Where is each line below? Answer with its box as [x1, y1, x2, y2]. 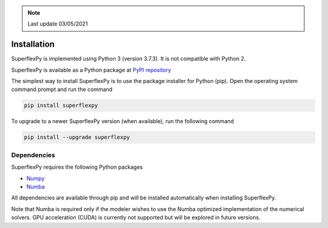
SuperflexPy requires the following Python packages [11, 164, 143, 171]
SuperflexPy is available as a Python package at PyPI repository [11, 66, 171, 73]
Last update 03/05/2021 [27, 20, 88, 27]
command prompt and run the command [11, 85, 112, 93]
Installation [11, 39, 55, 50]
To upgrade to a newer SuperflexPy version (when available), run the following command [11, 118, 234, 125]
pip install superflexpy [24, 102, 98, 109]
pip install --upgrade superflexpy [24, 134, 130, 141]
